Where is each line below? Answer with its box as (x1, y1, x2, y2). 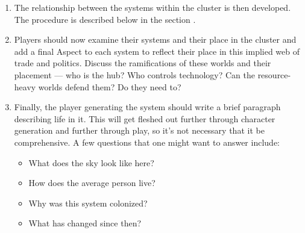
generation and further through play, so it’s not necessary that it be (14, 124, 265, 137)
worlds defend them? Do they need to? (38, 80, 181, 93)
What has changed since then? (28, 217, 142, 229)
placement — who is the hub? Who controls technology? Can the (14, 68, 255, 81)
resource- (257, 68, 291, 81)
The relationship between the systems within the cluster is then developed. (14, 1, 291, 13)
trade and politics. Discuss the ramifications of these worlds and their (14, 57, 271, 69)
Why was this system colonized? (28, 196, 148, 209)
